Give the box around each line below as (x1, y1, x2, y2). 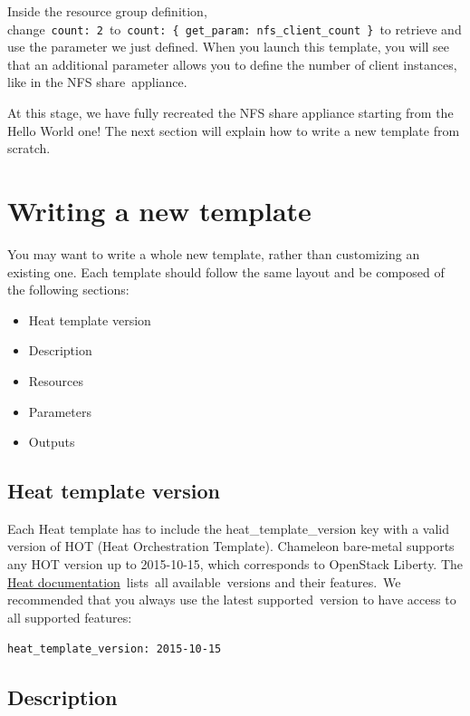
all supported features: (7, 607, 132, 626)
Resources (28, 371, 84, 390)
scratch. (7, 139, 51, 158)
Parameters (28, 402, 91, 421)
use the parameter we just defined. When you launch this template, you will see (7, 37, 450, 56)
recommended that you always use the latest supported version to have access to (7, 590, 456, 609)
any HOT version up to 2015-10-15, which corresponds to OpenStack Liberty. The (7, 555, 464, 574)
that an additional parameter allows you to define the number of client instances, (7, 54, 457, 73)
